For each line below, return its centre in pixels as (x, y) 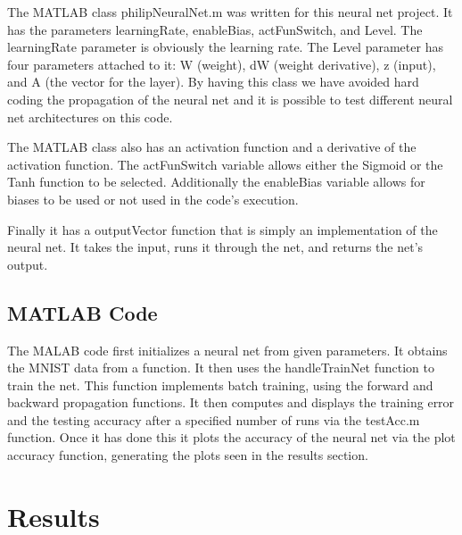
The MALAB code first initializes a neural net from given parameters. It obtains (227, 350)
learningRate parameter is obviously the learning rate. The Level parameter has (225, 47)
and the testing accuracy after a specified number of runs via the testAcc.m (214, 419)
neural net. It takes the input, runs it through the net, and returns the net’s (215, 247)
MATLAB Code (82, 312)
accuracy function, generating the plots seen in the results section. (188, 455)
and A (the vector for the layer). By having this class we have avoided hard (213, 82)
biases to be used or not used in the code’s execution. (153, 199)
